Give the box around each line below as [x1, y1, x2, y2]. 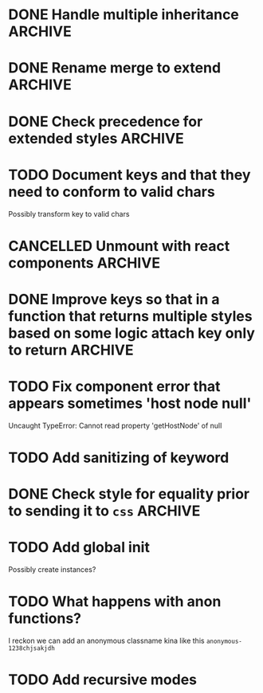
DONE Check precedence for [8, 112, 203, 131]
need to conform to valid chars [8, 182, 215, 201]
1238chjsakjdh [8, 644, 56, 652]
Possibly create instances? [8, 565, 96, 574]
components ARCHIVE [8, 253, 161, 272]
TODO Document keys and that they [8, 166, 251, 184]
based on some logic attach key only [8, 324, 255, 342]
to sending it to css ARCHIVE [8, 502, 201, 520]
